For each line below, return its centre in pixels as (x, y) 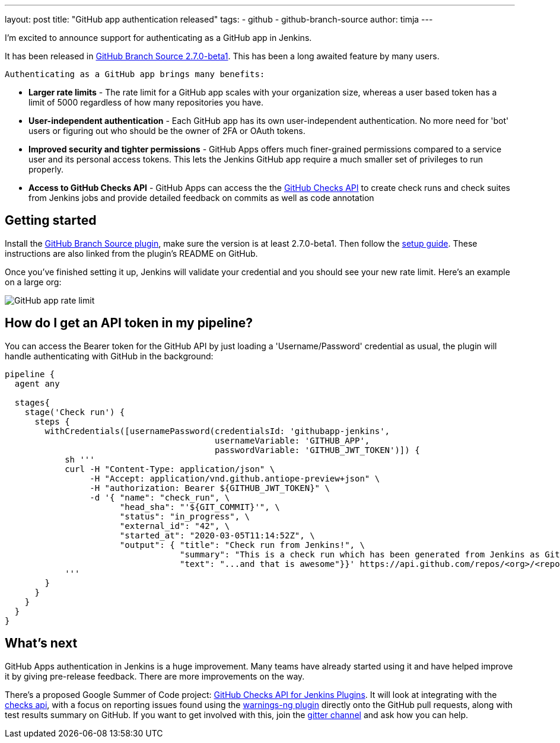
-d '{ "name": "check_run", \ (160, 497)
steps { (52, 421)
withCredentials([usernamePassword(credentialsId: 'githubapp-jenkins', (217, 431)
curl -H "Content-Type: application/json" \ (170, 469)
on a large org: (33, 282)
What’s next (41, 643)
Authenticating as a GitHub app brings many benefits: (135, 74)
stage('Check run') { (75, 412)
